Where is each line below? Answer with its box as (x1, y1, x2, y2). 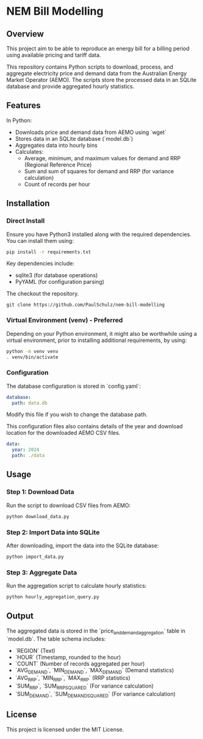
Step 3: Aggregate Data (6, 568, 77, 576)
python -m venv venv (6, 348, 59, 354)
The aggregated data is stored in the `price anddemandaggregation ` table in (6, 627, 186, 636)
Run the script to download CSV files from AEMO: (6, 502, 131, 509)
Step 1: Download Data (6, 488, 74, 496)
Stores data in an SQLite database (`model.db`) (15, 135, 134, 142)
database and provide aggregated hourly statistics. (6, 83, 135, 90)
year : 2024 (12, 447, 40, 453)
